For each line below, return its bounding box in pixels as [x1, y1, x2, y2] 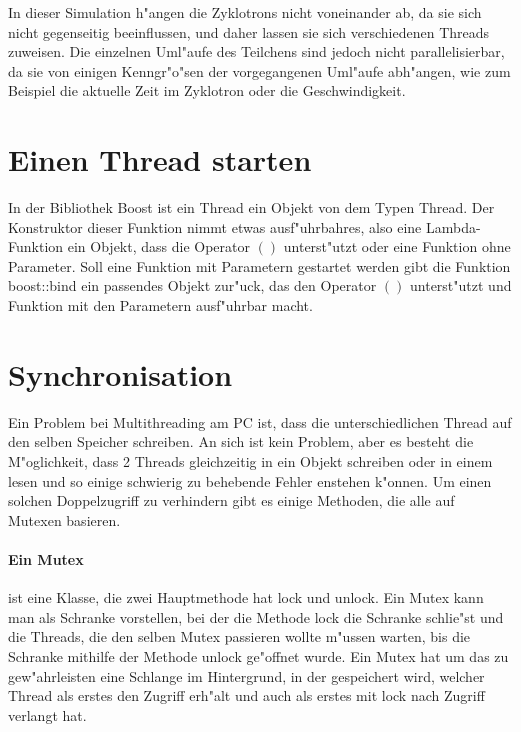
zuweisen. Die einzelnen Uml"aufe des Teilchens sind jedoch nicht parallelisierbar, [8, 41, 505, 62]
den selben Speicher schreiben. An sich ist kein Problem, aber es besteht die [8, 431, 474, 452]
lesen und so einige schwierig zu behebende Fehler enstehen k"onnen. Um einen [8, 470, 492, 491]
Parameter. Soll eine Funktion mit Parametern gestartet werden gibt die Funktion [8, 255, 511, 276]
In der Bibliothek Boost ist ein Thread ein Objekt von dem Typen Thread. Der [8, 197, 495, 218]
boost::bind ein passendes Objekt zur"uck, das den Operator [8, 275, 377, 296]
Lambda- [425, 216, 481, 237]
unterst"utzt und [410, 275, 512, 296]
